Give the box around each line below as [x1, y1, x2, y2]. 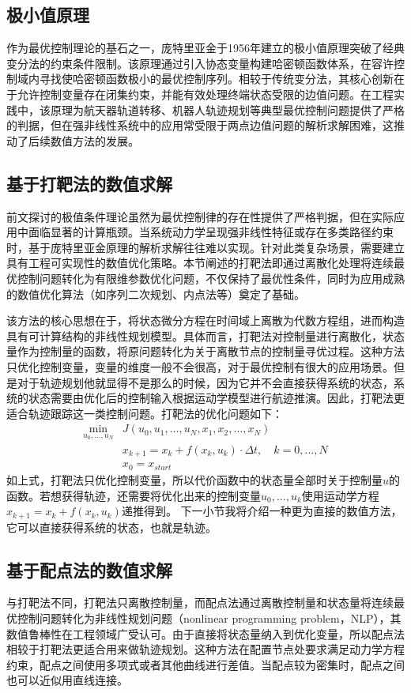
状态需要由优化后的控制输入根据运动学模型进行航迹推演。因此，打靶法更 [28, 390, 405, 406]
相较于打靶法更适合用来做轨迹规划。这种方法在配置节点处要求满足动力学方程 [6, 641, 405, 657]
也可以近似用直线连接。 [6, 672, 128, 688]
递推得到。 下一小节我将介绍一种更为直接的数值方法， [121, 503, 402, 519]
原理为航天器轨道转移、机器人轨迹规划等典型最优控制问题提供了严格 [50, 101, 405, 118]
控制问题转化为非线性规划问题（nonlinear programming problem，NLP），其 [17, 609, 402, 626]
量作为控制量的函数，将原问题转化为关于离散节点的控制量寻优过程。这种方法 [6, 343, 405, 360]
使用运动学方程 [301, 487, 379, 503]
